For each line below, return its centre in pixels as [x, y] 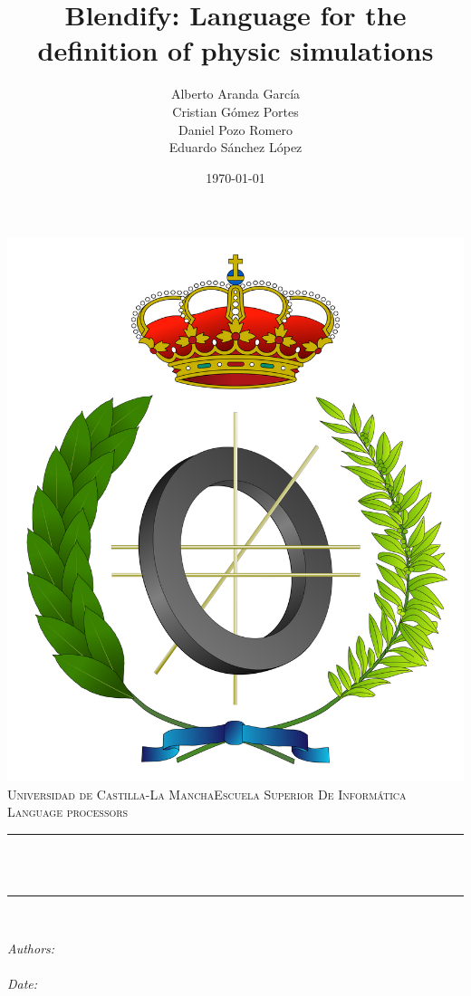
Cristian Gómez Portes [235, 111]
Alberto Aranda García [235, 94]
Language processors [68, 812]
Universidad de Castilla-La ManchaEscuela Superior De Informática [207, 794]
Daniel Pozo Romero [235, 129]
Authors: [31, 948]
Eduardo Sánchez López [235, 147]
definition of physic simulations [235, 50]
